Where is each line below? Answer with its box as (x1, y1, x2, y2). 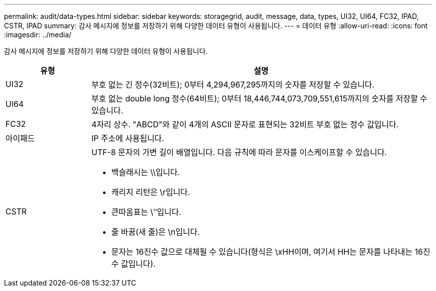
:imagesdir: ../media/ (4, 30, 72, 39)
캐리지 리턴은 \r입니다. (111, 187, 190, 197)
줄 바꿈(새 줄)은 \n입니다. (111, 227, 200, 237)
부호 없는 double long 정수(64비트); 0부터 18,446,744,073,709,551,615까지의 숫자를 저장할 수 (91, 94, 428, 103)
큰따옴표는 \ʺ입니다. (111, 207, 182, 217)
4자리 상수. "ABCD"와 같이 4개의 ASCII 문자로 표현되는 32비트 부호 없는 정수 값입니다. (91, 119, 399, 129)
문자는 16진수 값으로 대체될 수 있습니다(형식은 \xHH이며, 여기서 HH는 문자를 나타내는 (111, 247, 413, 257)
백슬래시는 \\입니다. (111, 167, 180, 177)
